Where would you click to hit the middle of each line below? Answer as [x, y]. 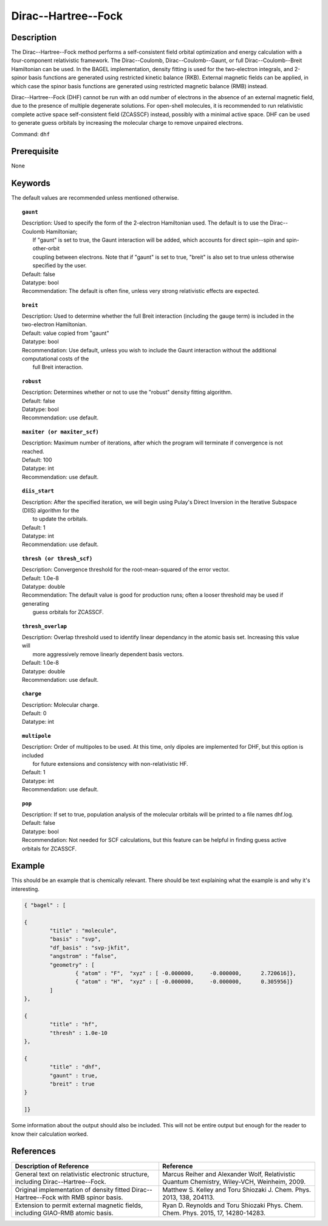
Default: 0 [34, 713]
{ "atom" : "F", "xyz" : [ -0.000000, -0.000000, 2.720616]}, [186, 973]
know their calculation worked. [50, 1134]
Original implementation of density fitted [73, 1189]
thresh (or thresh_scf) [57, 558]
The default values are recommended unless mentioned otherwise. [95, 198]
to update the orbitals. [60, 519]
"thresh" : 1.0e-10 [78, 1033]
